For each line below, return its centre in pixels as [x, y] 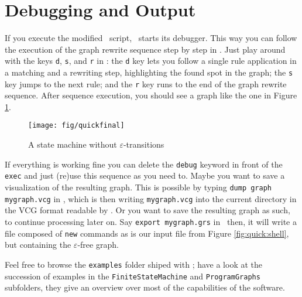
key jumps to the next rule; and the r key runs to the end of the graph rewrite [146, 83]
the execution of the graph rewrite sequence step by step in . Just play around [145, 49]
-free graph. [98, 245]
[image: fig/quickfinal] [76, 126]
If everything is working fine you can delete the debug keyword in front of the [144, 164]
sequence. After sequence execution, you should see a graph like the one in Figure [151, 95]
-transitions [144, 144]
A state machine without [73, 144]
